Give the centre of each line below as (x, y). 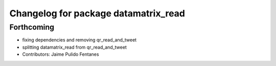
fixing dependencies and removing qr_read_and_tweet (79, 40)
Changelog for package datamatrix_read (97, 13)
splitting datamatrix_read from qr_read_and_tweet (75, 47)
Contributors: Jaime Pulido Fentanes (61, 54)
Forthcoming (32, 27)
